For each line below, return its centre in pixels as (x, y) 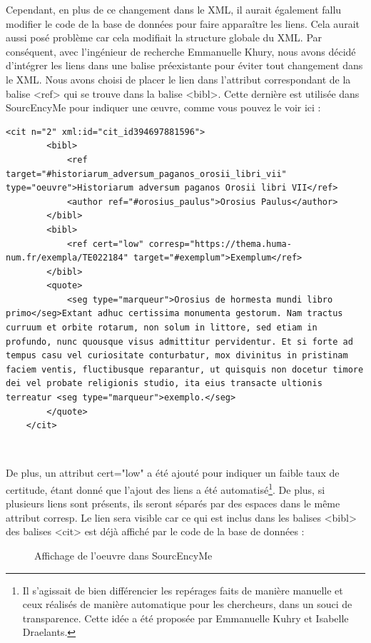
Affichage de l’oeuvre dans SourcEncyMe (123, 556)
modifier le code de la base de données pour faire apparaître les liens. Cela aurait (183, 23)
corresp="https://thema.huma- (220, 244)
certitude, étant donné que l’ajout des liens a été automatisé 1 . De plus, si (166, 488)
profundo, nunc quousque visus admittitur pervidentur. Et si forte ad (179, 341)
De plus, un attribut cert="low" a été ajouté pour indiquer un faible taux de (173, 473)
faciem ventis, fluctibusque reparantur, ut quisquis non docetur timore (185, 369)
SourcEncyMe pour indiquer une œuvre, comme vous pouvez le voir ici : (163, 107)
